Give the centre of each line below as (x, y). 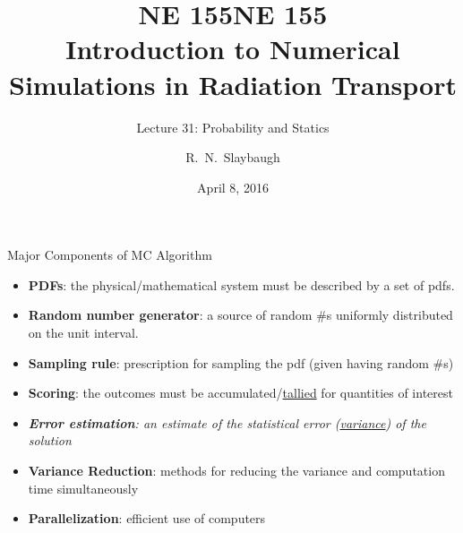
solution (50, 440)
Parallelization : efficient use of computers (147, 518)
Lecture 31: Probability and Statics (233, 127)
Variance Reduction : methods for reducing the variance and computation (236, 471)
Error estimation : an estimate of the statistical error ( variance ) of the (227, 422)
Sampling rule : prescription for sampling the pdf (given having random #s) (241, 362)
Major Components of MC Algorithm (110, 255)
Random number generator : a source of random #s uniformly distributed (240, 315)
